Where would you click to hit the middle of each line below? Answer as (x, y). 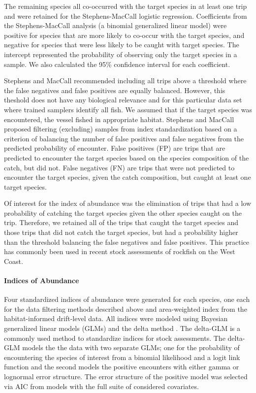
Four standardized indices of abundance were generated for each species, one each (127, 299)
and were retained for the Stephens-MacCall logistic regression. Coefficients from (126, 16)
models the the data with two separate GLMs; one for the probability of (131, 347)
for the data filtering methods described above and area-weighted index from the (126, 309)
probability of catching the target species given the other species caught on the (123, 213)
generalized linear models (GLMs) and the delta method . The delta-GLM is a (122, 328)
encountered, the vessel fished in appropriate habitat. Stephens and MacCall (119, 119)
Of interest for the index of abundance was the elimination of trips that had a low (128, 203)
